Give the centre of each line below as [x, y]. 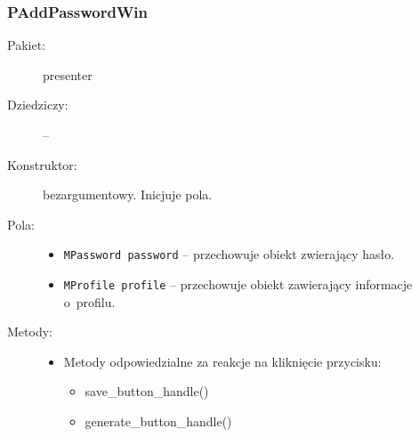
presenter [68, 74]
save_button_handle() [147, 391]
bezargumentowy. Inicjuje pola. [128, 194]
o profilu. [89, 301]
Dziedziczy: [38, 105]
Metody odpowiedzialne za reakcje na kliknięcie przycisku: [222, 361]
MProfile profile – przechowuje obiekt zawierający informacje [238, 284]
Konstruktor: [42, 164]
